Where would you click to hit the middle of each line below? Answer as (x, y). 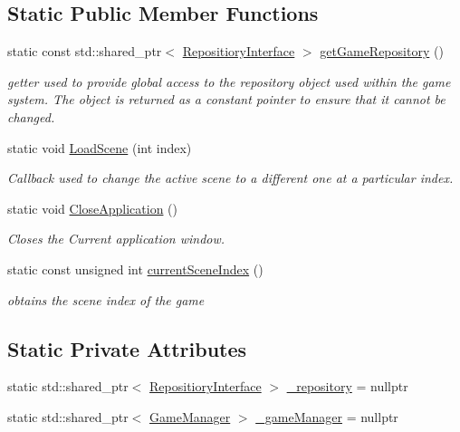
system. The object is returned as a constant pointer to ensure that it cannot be (226, 99)
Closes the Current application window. (116, 239)
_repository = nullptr (347, 386)
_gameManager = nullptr (327, 416)
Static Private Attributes (127, 348)
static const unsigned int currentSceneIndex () (135, 269)
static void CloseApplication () (93, 208)
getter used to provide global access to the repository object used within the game (229, 81)
